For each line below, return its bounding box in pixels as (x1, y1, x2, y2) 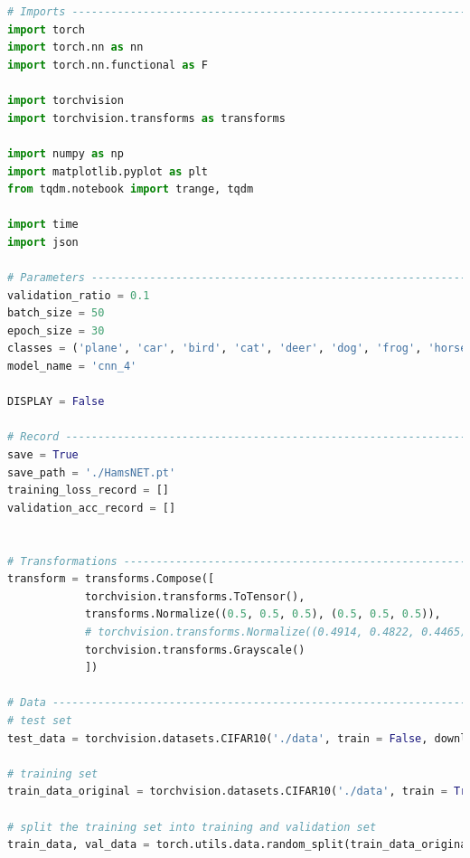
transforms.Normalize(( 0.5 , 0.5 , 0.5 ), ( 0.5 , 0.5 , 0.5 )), (84, 608, 441, 621)
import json (7, 235, 79, 249)
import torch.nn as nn (7, 41, 144, 54)
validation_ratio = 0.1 (7, 288, 150, 302)
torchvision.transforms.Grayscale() (84, 643, 305, 656)
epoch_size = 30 (7, 324, 105, 337)
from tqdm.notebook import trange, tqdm (7, 183, 254, 196)
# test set (7, 713, 72, 727)
